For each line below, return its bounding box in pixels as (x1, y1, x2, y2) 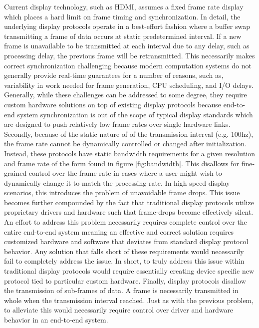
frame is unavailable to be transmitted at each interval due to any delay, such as (4, 40, 250, 51)
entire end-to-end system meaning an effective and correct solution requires (4, 226, 234, 237)
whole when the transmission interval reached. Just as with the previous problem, (4, 295, 254, 305)
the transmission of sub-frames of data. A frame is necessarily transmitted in (4, 285, 239, 296)
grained (4, 168, 27, 178)
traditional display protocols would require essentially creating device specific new (4, 266, 255, 276)
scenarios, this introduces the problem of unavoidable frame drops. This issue (4, 187, 240, 198)
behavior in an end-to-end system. (4, 315, 108, 325)
